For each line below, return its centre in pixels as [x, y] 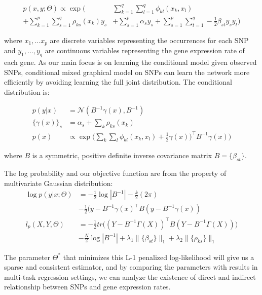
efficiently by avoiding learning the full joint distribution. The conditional [118, 82]
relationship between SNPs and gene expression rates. [87, 287]
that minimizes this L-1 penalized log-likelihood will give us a [159, 257]
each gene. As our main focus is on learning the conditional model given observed [130, 62]
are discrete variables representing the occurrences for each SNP [149, 40]
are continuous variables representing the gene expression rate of [145, 50]
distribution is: [27, 91]
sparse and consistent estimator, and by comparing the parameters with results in [131, 267]
